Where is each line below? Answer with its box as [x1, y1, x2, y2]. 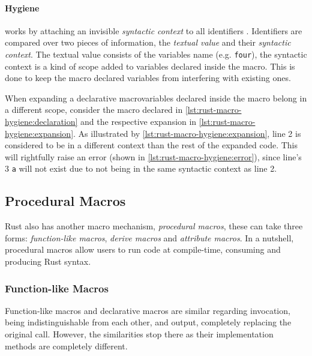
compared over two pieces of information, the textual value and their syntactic [5, 36, 291, 49]
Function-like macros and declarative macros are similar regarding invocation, [5, 304, 290, 316]
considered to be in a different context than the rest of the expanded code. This [5, 139, 298, 151]
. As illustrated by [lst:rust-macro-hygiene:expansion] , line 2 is [73, 127, 301, 139]
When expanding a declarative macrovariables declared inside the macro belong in [5, 91, 307, 104]
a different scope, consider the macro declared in [5, 103, 183, 116]
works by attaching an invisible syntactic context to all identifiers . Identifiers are [5, 24, 302, 37]
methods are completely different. [5, 339, 128, 352]
